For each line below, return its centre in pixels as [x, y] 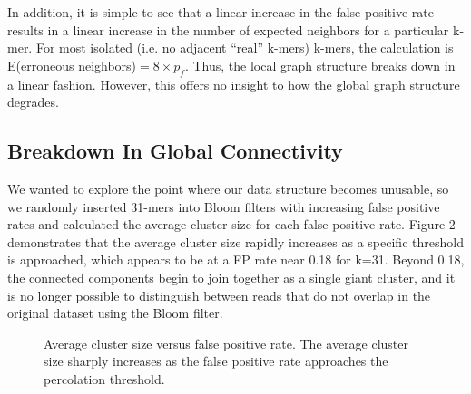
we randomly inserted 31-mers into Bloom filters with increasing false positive [224, 206]
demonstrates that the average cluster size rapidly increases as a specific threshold [235, 241]
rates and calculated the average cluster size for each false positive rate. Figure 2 [231, 224]
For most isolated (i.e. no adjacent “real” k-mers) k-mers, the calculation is [245, 48]
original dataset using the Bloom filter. [115, 313]
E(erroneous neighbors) [72, 65]
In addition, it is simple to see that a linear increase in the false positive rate [221, 12]
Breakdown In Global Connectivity [175, 151]
